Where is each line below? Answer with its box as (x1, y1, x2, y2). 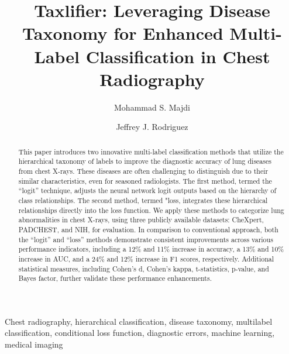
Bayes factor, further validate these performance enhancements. (18, 273, 212, 283)
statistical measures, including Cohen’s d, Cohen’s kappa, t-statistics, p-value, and (18, 263, 269, 273)
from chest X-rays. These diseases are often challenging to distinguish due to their (18, 166, 269, 176)
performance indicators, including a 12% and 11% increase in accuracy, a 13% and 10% (18, 244, 284, 254)
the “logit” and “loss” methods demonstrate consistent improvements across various (18, 234, 273, 244)
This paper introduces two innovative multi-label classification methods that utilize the (18, 146, 284, 156)
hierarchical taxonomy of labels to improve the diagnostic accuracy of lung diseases (18, 156, 271, 166)
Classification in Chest (85, 44, 270, 68)
